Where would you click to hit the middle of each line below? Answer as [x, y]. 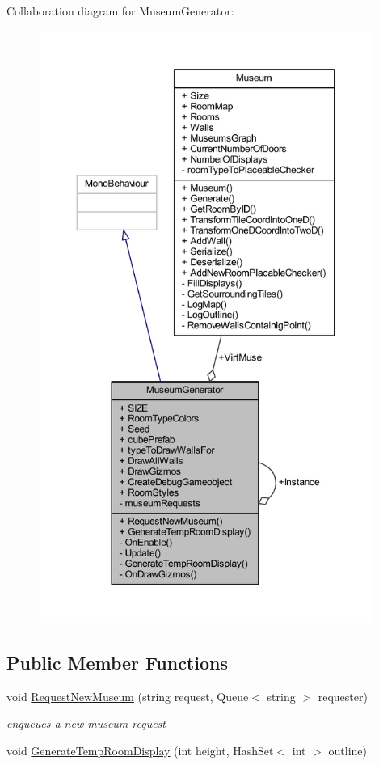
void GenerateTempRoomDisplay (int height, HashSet [140, 750]
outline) [347, 750]
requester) [343, 696]
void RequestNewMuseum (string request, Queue [128, 696]
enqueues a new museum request [86, 723]
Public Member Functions [117, 662]
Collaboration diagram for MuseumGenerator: [120, 11]
